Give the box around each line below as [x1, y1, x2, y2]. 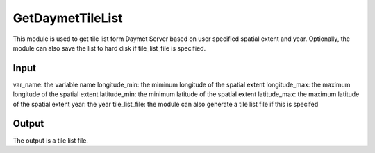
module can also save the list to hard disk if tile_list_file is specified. [12, 44, 206, 52]
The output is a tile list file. [12, 136, 88, 145]
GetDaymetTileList [12, 10, 123, 26]
